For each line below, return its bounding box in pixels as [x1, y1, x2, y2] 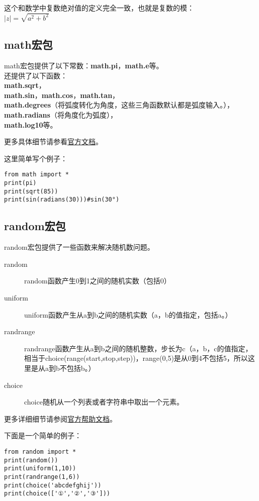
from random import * [4, 448, 76, 455]
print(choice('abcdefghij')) [4, 481, 102, 489]
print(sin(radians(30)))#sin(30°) [4, 196, 120, 204]
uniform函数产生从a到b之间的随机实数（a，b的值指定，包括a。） [24, 309, 232, 320]
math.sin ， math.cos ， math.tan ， [4, 89, 120, 100]
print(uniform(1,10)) [4, 465, 76, 472]
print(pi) [4, 179, 37, 187]
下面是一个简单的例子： [4, 430, 81, 441]
